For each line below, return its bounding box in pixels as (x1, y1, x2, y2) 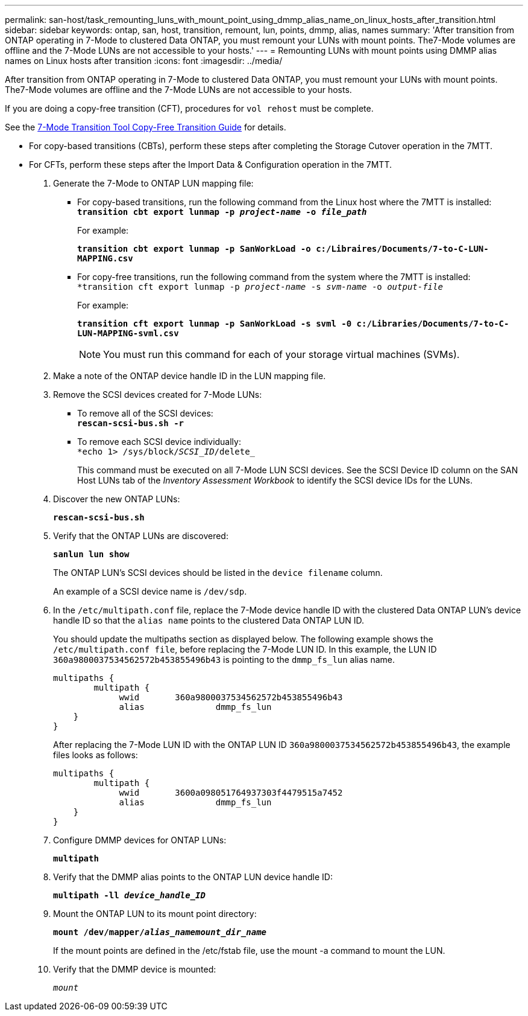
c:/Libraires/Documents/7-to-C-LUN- (316, 244, 489, 254)
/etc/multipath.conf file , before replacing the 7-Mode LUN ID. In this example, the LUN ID (53, 644, 437, 654)
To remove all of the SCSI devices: (77, 408, 213, 418)
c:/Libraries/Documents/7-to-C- (356, 319, 509, 328)
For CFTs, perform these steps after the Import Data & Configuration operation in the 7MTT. (29, 159, 392, 170)
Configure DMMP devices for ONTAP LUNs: (53, 835, 227, 845)
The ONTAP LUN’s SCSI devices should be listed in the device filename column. (53, 567, 383, 578)
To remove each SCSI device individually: (77, 436, 241, 447)
